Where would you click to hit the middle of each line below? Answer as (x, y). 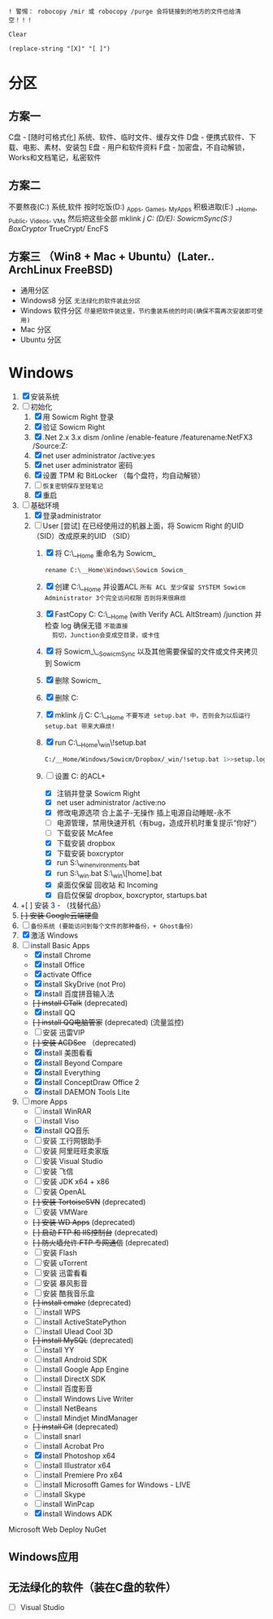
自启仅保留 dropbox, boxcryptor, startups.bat (132, 895)
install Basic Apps (61, 945)
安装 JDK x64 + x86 (76, 1181)
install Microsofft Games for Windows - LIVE (117, 1485)
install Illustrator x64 (77, 1465)
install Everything (71, 1072)
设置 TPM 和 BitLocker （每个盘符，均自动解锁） (124, 475)
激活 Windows (54, 935)
